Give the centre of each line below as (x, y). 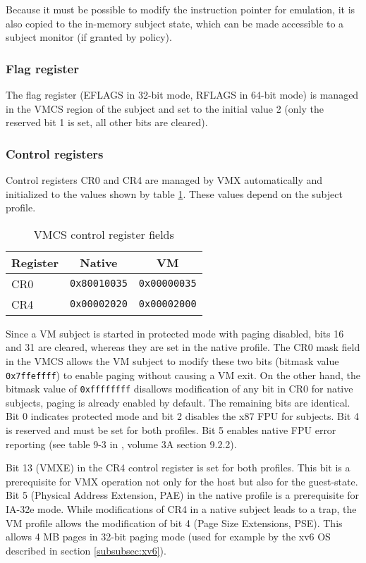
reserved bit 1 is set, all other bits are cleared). (107, 122)
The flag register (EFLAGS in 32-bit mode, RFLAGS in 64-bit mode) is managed (182, 94)
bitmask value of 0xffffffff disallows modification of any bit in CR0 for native (179, 389)
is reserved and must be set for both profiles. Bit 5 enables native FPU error (171, 430)
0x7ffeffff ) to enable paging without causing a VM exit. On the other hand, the (183, 375)
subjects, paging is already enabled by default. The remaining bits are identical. (178, 402)
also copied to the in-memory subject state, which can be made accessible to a (175, 23)
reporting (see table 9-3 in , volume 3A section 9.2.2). (121, 444)
